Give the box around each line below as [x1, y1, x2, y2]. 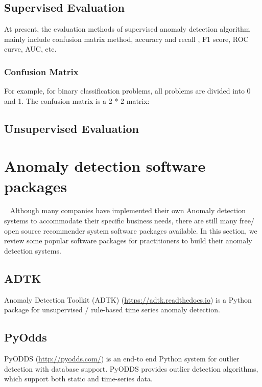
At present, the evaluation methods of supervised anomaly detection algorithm [4, 24, 250, 34]
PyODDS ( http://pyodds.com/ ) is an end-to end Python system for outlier [4, 353, 240, 364]
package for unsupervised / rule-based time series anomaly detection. [4, 304, 220, 315]
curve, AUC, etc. [4, 43, 57, 54]
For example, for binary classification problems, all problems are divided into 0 [4, 85, 251, 96]
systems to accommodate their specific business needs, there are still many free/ [4, 215, 254, 226]
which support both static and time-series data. [4, 373, 153, 384]
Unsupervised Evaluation [4, 120, 139, 136]
